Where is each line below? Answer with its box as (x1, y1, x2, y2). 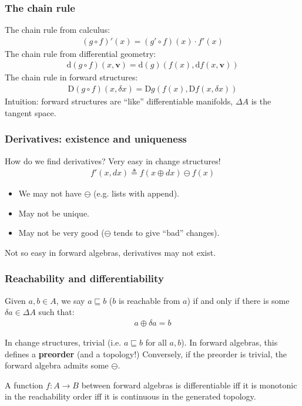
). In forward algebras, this (181, 336, 278, 348)
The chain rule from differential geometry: (5, 47, 156, 59)
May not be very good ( (18, 226, 105, 239)
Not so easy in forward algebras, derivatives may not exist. (5, 246, 216, 258)
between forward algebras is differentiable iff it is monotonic (81, 378, 297, 391)
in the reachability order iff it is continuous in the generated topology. (5, 390, 256, 402)
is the (251, 95, 271, 107)
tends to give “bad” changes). (113, 226, 220, 239)
